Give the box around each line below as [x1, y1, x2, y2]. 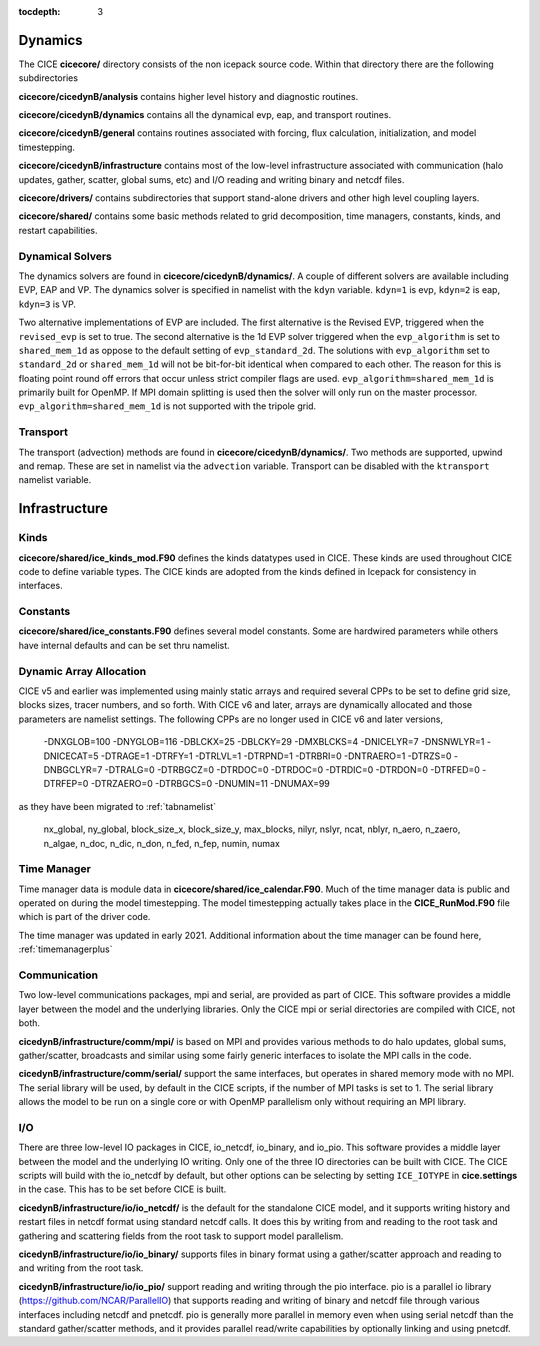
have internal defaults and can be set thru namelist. [18, 639, 230, 651]
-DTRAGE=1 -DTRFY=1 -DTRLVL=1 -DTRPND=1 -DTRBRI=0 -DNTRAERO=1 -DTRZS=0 [100, 750, 452, 762]
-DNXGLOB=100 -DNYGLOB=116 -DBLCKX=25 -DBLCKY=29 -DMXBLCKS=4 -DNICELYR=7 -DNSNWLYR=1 [43, 736, 485, 748]
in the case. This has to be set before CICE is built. [18, 1183, 227, 1195]
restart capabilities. [18, 224, 98, 236]
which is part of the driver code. [18, 911, 151, 923]
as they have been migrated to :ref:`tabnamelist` [18, 800, 217, 812]
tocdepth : [18, 6, 61, 17]
